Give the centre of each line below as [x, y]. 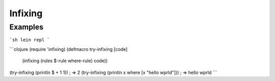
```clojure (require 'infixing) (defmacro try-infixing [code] [68, 49]
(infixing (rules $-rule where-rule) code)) [65, 61]
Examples [26, 27]
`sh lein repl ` [30, 40]
